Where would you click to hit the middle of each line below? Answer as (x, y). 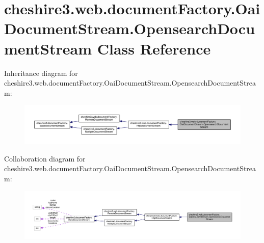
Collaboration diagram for (45, 158)
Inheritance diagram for (41, 73)
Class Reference (154, 48)
